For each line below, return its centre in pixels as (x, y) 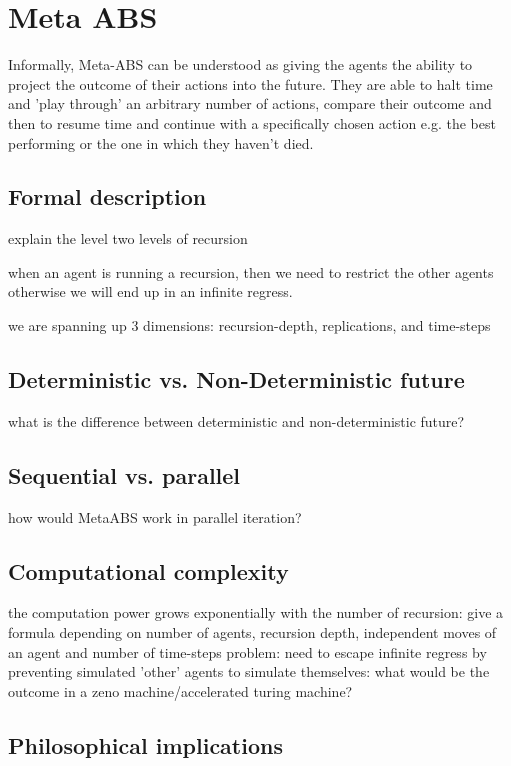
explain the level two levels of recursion (128, 238)
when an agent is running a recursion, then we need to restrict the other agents (251, 271)
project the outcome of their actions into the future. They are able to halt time (250, 83)
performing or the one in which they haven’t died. (161, 142)
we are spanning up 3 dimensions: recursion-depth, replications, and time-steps (249, 325)
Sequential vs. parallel (124, 474)
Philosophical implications (145, 744)
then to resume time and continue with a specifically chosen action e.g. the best (252, 122)
